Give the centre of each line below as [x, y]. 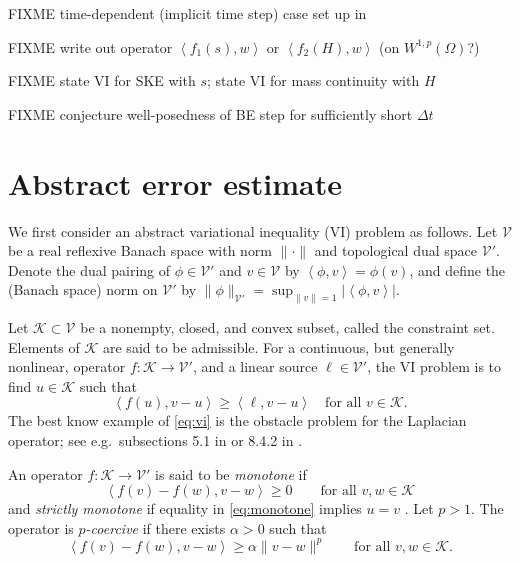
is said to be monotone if [231, 473]
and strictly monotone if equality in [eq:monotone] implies [185, 508]
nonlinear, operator [67, 366]
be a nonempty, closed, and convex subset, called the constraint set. [287, 327]
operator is [41, 527]
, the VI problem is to [434, 366]
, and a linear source [255, 366]
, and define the [457, 269]
